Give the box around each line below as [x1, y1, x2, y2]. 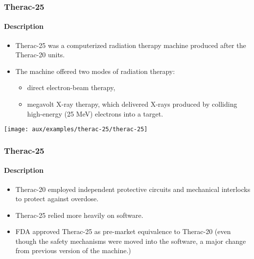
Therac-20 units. [15, 49, 65, 60]
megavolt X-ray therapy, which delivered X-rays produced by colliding [27, 99, 237, 109]
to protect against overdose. [15, 193, 99, 204]
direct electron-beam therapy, [27, 82, 115, 93]
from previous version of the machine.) [15, 245, 131, 256]
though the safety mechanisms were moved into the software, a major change [15, 235, 246, 246]
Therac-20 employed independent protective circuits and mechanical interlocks [15, 184, 251, 194]
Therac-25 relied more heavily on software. [15, 210, 143, 220]
